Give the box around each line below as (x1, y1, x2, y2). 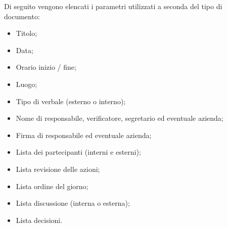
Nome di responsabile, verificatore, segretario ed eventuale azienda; (16, 113, 223, 123)
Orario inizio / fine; (16, 62, 76, 72)
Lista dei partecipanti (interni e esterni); (16, 147, 141, 157)
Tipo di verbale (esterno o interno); (16, 96, 126, 106)
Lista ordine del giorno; (16, 180, 88, 191)
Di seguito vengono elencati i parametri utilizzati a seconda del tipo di (4, 1, 222, 11)
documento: (4, 11, 40, 21)
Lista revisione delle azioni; (16, 163, 100, 174)
